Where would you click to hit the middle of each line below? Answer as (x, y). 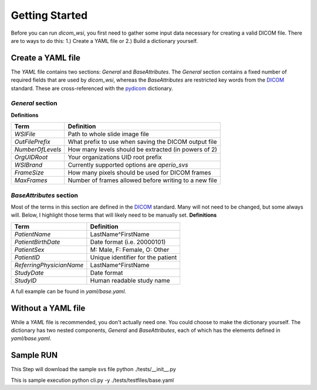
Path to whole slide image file (108, 134)
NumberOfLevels (38, 150)
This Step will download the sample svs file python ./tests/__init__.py (93, 369)
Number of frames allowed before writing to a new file (142, 180)
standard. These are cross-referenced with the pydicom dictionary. (92, 88)
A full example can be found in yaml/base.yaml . (68, 291)
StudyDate (29, 273)
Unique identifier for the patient (134, 257)
